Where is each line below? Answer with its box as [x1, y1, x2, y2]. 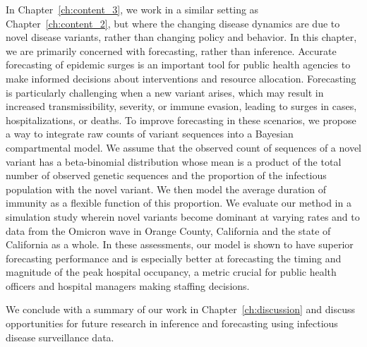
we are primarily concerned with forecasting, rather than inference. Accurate [6, 43, 337, 58]
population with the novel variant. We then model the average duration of [6, 181, 326, 196]
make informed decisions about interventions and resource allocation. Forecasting [6, 71, 356, 85]
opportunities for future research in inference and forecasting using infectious [6, 316, 338, 331]
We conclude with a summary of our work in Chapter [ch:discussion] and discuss [6, 302, 355, 317]
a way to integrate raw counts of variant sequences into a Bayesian [6, 126, 294, 141]
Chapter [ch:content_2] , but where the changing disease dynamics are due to [6, 16, 340, 30]
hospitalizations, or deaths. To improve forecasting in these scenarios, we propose [6, 112, 356, 127]
